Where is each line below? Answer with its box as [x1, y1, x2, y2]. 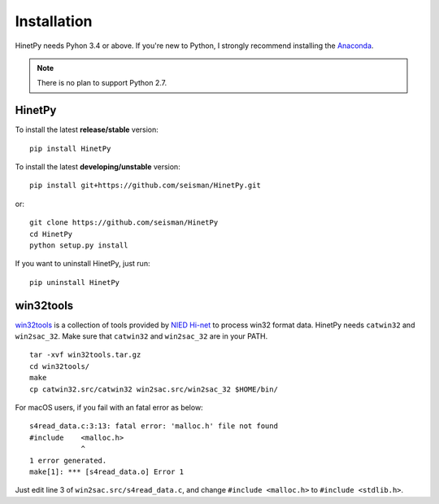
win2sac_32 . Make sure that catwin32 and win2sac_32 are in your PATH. [15, 331, 268, 341]
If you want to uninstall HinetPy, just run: [15, 259, 150, 269]
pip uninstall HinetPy [29, 278, 120, 287]
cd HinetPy [29, 229, 73, 239]
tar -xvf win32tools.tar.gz [29, 350, 141, 360]
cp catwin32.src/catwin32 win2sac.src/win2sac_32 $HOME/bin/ [29, 384, 278, 394]
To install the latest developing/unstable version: [15, 162, 180, 172]
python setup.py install [29, 240, 128, 250]
